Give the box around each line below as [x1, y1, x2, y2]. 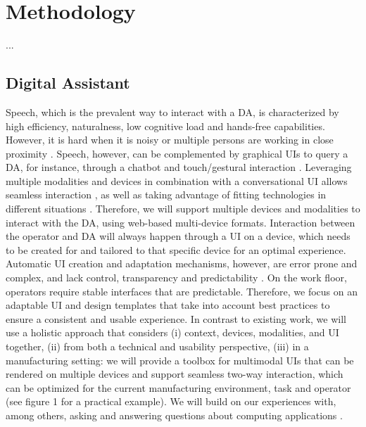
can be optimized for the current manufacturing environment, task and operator [6, 380, 351, 395]
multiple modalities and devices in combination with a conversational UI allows [6, 173, 348, 188]
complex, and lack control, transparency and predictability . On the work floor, [6, 270, 347, 285]
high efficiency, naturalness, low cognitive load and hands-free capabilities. [6, 118, 325, 133]
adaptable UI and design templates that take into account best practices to [6, 298, 330, 312]
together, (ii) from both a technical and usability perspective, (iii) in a [6, 339, 309, 354]
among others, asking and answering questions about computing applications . [6, 407, 343, 422]
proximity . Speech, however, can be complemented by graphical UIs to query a [6, 146, 348, 160]
